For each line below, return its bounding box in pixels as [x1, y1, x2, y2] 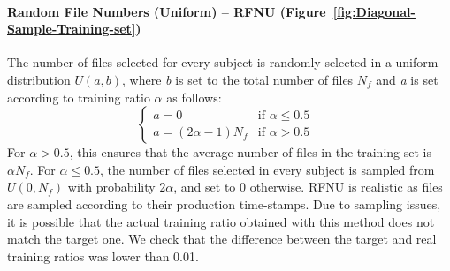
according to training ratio [7, 87, 150, 106]
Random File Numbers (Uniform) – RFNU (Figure [7, 2, 326, 20]
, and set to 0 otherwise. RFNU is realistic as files [173, 177, 443, 196]
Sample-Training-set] [7, 19, 136, 38]
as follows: [166, 87, 222, 106]
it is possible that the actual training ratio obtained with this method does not [7, 212, 435, 230]
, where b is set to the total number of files [122, 70, 354, 88]
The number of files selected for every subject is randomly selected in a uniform [7, 53, 439, 72]
